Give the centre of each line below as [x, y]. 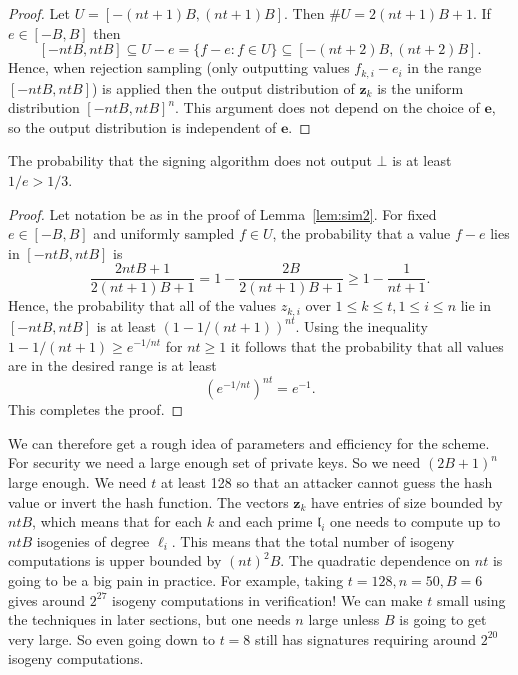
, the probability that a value [361, 233]
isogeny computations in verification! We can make [267, 599]
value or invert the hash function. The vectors [148, 501]
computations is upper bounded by [115, 560]
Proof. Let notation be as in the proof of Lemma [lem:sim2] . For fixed [222, 213]
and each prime [265, 521]
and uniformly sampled [164, 233]
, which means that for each [117, 521]
